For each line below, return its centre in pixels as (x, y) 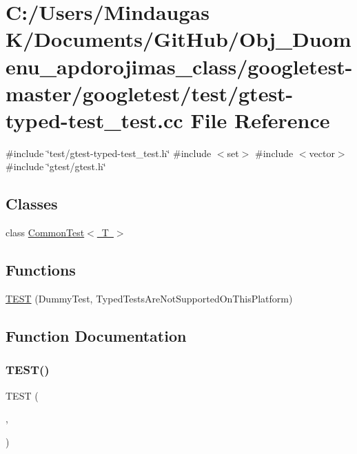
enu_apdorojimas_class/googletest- (179, 66)
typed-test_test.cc (94, 120)
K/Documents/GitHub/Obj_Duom (178, 39)
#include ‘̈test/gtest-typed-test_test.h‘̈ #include (109, 153)
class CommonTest (45, 233)
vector (322, 153)
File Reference (260, 120)
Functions (41, 270)
